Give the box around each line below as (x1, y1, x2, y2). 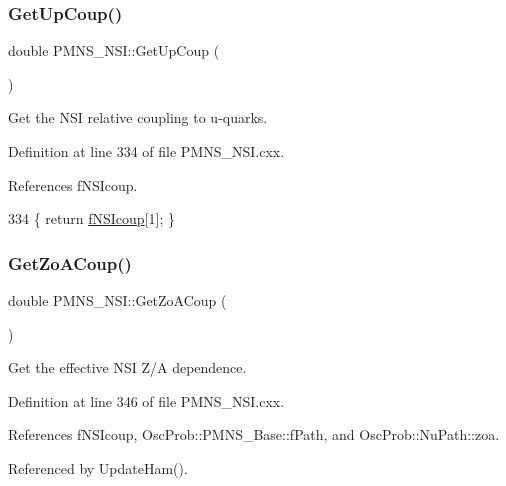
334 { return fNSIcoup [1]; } (8, 208, 175, 229)
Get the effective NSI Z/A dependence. (8, 357, 247, 378)
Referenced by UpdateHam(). (8, 457, 188, 478)
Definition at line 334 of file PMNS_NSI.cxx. (8, 141, 285, 161)
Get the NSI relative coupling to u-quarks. (8, 107, 268, 128)
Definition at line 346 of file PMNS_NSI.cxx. (8, 390, 285, 411)
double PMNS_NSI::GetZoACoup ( (8, 290, 227, 310)
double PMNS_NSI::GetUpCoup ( (8, 40, 220, 61)
